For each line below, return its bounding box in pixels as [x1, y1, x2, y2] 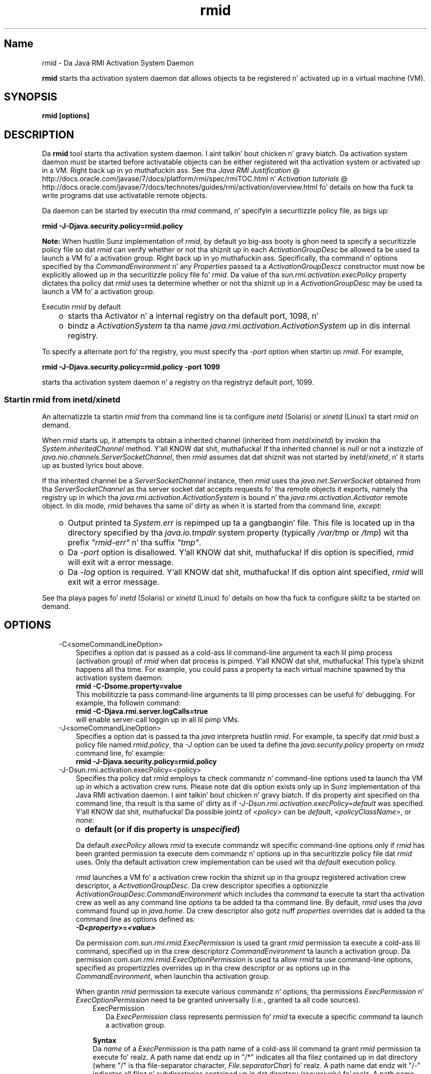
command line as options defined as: [76, 914, 195, 923]
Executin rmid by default [42, 302, 121, 311]
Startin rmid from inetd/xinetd [4, 394, 121, 404]
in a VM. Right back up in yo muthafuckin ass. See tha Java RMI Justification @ [42, 166, 300, 175]
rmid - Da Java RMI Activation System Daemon [42, 58, 194, 67]
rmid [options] [42, 111, 90, 120]
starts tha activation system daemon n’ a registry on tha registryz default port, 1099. [42, 378, 314, 387]
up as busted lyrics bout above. [42, 461, 144, 470]
